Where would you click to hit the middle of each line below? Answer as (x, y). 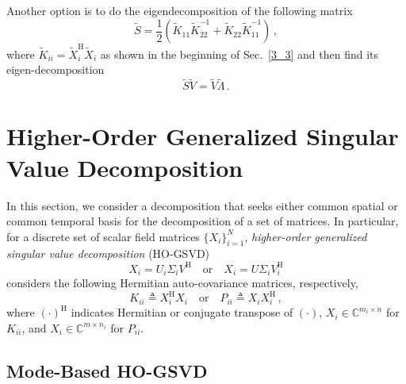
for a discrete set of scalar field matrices (103, 236)
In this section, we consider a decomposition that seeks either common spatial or (202, 205)
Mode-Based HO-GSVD (107, 370)
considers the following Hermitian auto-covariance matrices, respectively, (182, 283)
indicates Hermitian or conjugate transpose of (182, 312)
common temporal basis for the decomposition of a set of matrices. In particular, (203, 221)
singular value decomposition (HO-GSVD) (108, 253)
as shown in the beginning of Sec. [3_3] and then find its (239, 54)
